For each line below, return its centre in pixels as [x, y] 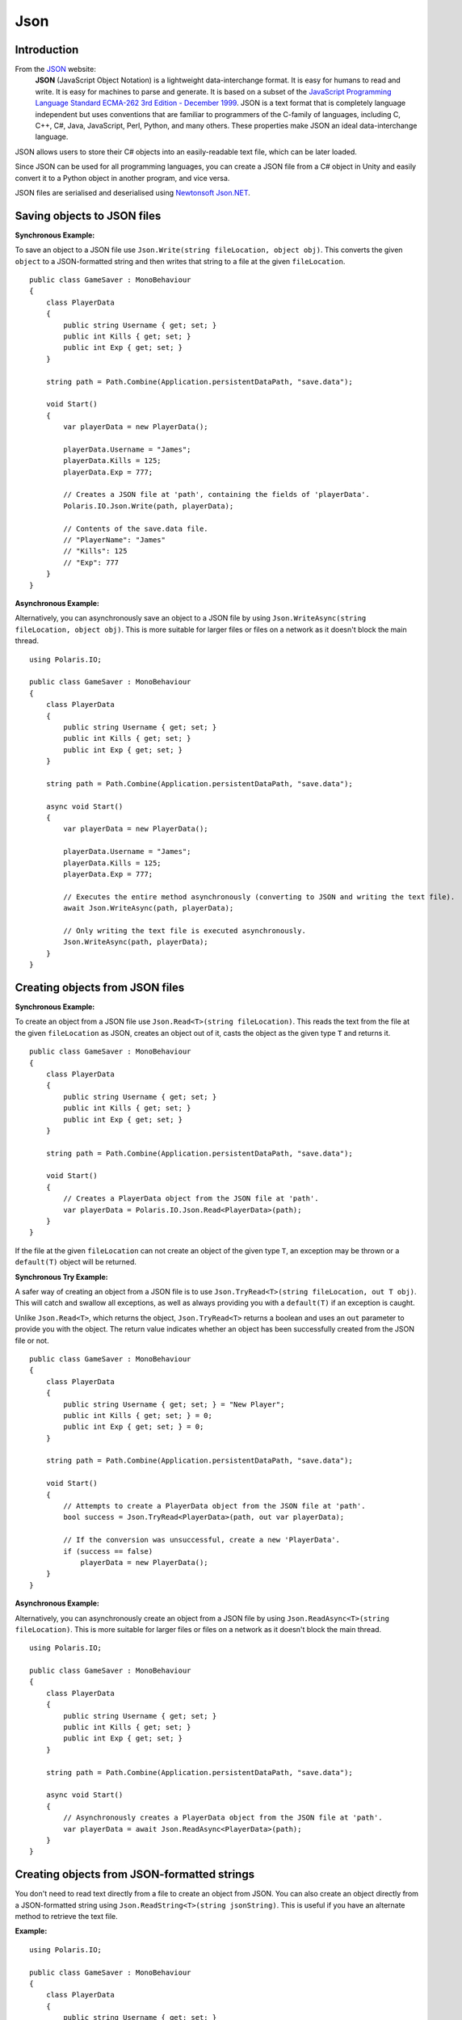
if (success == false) [108, 1551]
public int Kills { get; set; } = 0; [138, 1415]
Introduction [47, 50]
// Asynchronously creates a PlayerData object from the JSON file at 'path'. [223, 1818]
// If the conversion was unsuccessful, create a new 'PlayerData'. [202, 1540]
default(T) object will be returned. [76, 1262]
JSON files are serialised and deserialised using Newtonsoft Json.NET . [132, 192]
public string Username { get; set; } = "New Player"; [174, 1404]
